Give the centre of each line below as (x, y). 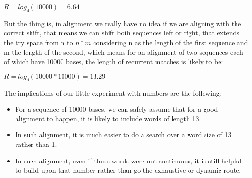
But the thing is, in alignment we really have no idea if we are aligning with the (123, 23)
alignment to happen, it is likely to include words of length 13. (108, 118)
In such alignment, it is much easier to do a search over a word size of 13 (123, 135)
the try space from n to (39, 42)
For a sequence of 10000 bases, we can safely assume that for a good (117, 109)
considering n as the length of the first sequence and (171, 42)
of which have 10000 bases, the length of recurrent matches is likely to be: (114, 61)
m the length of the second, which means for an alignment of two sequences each (124, 52)
